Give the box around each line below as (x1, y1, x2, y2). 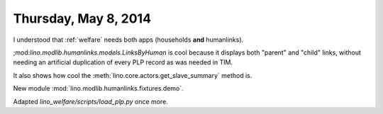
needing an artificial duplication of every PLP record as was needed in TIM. (13, 58, 233, 67)
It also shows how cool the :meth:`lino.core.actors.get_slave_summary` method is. (13, 71, 252, 79)
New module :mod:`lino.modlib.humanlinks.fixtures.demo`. (13, 84, 184, 93)
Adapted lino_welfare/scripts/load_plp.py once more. (13, 97, 168, 106)
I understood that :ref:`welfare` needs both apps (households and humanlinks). (13, 35, 244, 44)
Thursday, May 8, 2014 (13, 11, 152, 26)
